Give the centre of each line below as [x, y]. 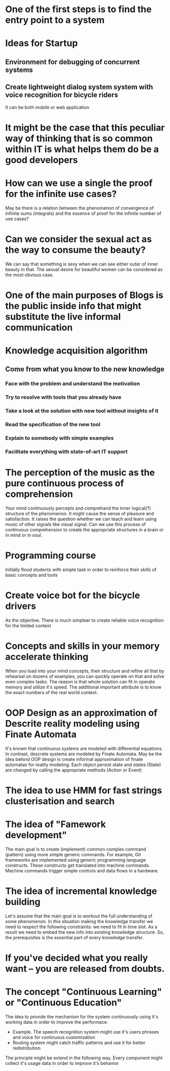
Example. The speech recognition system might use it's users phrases [86, 1031]
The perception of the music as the [80, 473]
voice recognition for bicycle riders [62, 95]
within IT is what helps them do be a [82, 149]
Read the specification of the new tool [53, 425]
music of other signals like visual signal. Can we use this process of [76, 524]
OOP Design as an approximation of [81, 713]
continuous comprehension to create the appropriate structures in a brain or [84, 529]
